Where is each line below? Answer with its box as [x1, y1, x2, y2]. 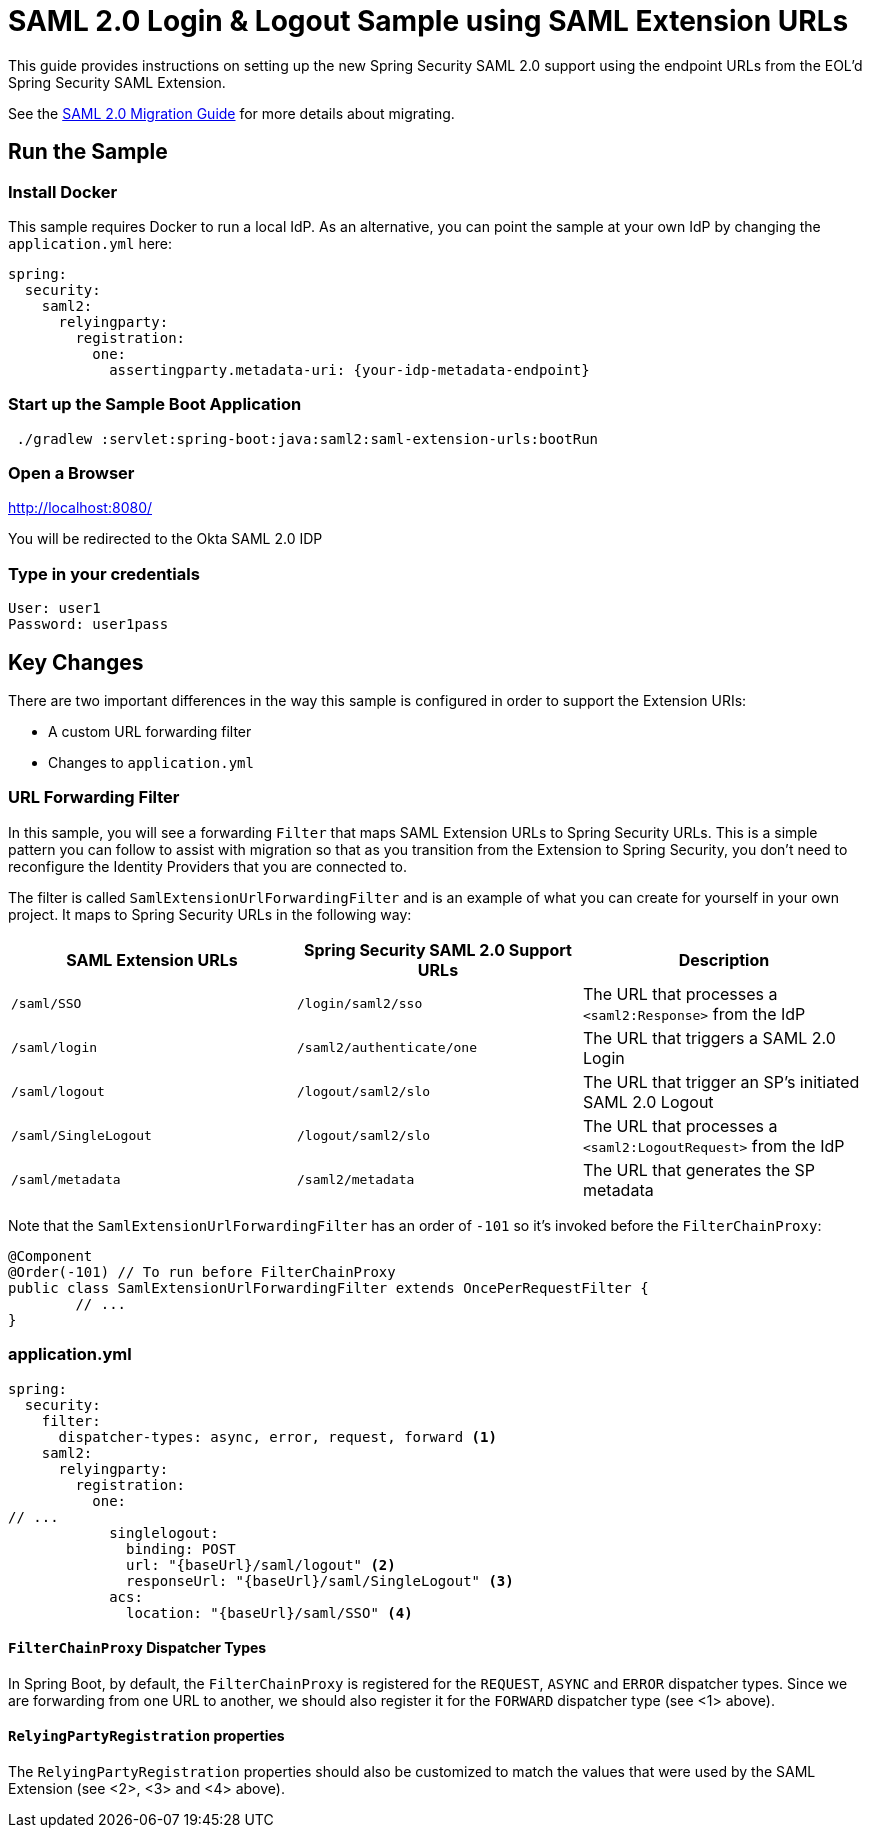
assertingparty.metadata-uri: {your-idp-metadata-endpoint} [109, 361, 590, 378]
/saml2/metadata [296, 1172, 415, 1188]
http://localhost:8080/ [8, 499, 153, 517]
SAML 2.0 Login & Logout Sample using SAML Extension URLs [8, 4, 849, 38]
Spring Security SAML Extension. [8, 73, 226, 91]
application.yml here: [8, 234, 173, 252]
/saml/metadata [11, 1172, 121, 1188]
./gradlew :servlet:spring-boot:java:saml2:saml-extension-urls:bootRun [16, 430, 599, 447]
